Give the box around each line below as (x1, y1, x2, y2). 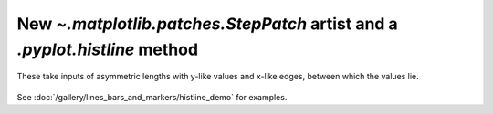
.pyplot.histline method (16, 39, 199, 59)
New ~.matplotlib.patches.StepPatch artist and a (16, 14, 399, 34)
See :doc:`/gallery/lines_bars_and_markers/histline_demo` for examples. (16, 91, 288, 102)
